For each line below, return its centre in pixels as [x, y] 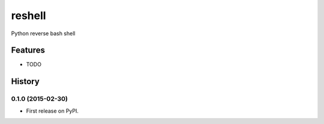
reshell [28, 15]
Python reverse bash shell [43, 33]
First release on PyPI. [52, 111]
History [25, 81]
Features [28, 50]
